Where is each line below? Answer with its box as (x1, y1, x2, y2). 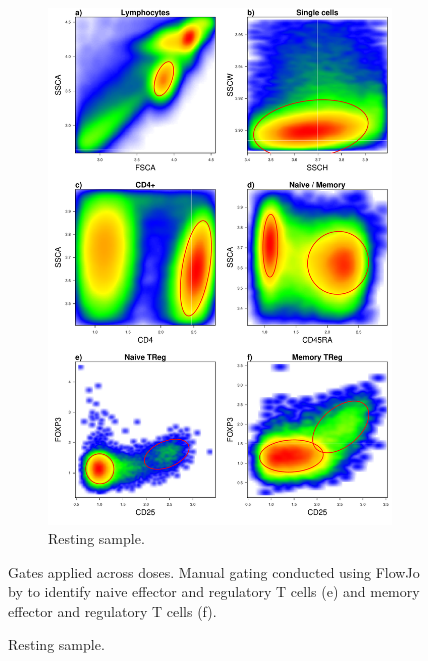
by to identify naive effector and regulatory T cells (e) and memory (8, 581, 420, 602)
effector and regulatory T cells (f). (8, 600, 217, 621)
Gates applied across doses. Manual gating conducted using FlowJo (8, 561, 420, 582)
